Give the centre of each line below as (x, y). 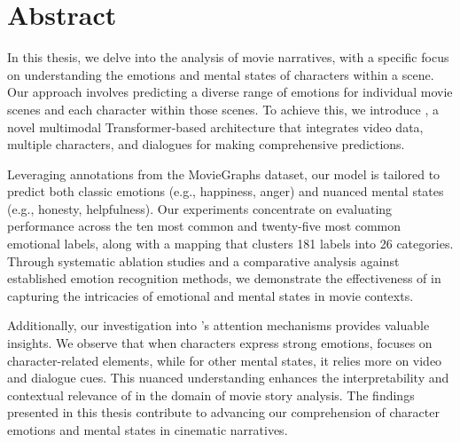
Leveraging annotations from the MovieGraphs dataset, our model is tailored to (224, 174)
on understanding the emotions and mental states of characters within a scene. (221, 74)
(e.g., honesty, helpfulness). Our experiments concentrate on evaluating (200, 208)
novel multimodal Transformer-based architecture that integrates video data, (215, 126)
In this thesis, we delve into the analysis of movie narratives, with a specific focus (228, 57)
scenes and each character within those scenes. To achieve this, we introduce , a (223, 109)
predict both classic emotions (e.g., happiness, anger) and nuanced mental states (226, 191)
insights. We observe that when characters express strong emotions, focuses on (220, 343)
